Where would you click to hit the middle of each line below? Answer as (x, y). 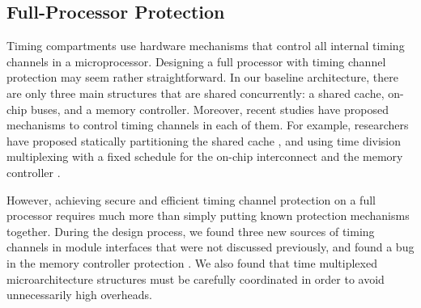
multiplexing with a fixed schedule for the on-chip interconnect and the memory (205, 156)
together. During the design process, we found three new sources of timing (191, 231)
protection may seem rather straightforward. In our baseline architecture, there (203, 77)
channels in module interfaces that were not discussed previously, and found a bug (210, 247)
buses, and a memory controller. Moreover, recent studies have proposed (209, 109)
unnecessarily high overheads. (79, 295)
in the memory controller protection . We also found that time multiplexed (192, 262)
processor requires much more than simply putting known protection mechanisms (208, 215)
